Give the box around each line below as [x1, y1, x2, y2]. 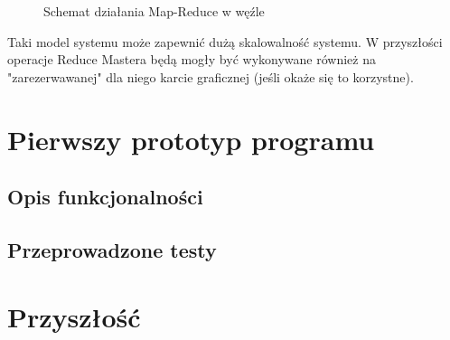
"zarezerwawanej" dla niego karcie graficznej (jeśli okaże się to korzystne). [7, 67, 414, 86]
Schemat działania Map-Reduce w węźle [43, 2, 265, 20]
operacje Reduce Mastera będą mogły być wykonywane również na [7, 50, 376, 69]
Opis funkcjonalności [7, 183, 203, 211]
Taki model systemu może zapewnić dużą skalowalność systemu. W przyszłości [7, 32, 443, 51]
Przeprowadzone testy [7, 235, 217, 263]
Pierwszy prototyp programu [7, 120, 375, 157]
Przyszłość [7, 297, 141, 335]
